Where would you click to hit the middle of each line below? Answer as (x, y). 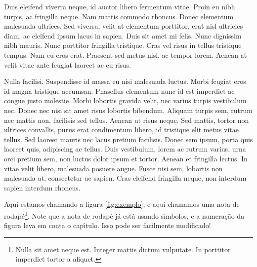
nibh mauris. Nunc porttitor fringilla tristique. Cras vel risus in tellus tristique (123, 45)
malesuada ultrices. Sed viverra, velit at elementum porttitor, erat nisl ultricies (124, 26)
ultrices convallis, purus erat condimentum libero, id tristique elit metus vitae (122, 130)
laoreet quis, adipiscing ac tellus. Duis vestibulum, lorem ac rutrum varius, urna (125, 149)
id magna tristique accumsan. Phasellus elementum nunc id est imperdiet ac (119, 91)
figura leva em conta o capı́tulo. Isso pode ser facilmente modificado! (107, 225)
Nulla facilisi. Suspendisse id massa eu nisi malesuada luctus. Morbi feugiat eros (125, 81)
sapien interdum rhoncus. (42, 187)
